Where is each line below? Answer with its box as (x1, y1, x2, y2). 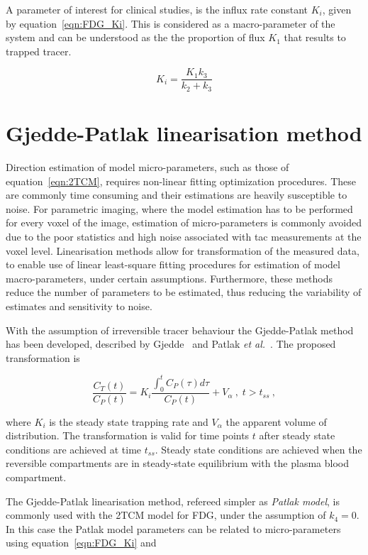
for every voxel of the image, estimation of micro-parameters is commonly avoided (6, 215, 362, 230)
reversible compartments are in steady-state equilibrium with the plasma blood (6, 456, 349, 471)
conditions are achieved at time (6, 441, 142, 456)
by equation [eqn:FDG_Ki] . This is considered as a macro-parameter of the (6, 16, 335, 31)
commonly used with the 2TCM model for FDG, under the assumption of (6, 507, 326, 522)
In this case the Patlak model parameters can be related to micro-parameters (6, 521, 341, 536)
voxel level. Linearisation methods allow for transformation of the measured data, (6, 243, 359, 258)
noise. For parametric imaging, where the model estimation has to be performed (6, 201, 353, 216)
